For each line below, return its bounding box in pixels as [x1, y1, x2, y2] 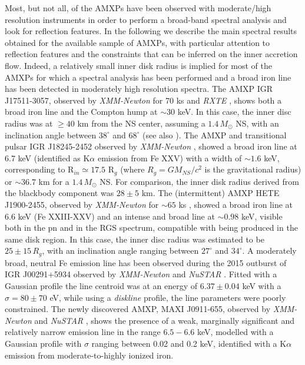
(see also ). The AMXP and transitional [142, 128, 287, 141]
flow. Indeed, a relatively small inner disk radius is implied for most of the [5, 59, 272, 71]
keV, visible [241, 210, 283, 222]
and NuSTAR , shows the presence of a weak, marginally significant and [34, 314, 294, 326]
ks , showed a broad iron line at [178, 198, 293, 210]
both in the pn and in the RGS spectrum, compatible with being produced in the [5, 221, 298, 234]
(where [120, 163, 145, 175]
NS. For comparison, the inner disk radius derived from [100, 175, 299, 187]
